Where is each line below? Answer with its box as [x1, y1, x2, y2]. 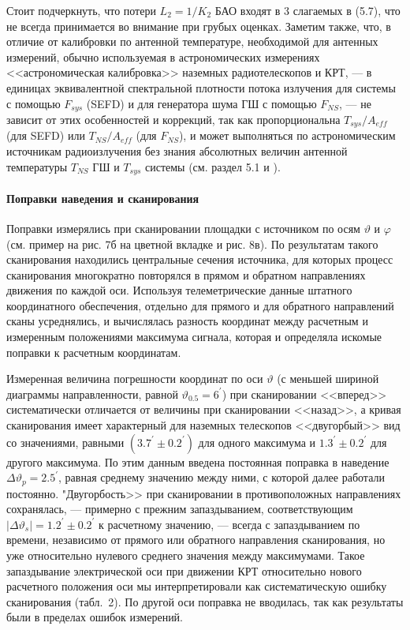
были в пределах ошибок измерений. [6, 609, 184, 625]
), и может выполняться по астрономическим [178, 127, 396, 144]
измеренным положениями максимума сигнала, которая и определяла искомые [6, 328, 382, 345]
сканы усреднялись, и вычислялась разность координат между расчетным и [6, 313, 368, 329]
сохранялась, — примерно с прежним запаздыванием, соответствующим [6, 501, 353, 517]
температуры [6, 158, 68, 174]
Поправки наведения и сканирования [6, 189, 199, 206]
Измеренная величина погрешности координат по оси [6, 370, 263, 387]
